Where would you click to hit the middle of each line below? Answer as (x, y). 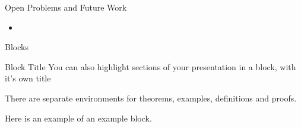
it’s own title (28, 78)
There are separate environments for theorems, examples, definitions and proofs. (151, 98)
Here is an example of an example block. (78, 118)
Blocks (17, 47)
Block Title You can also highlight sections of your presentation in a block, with (150, 66)
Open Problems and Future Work (66, 7)
